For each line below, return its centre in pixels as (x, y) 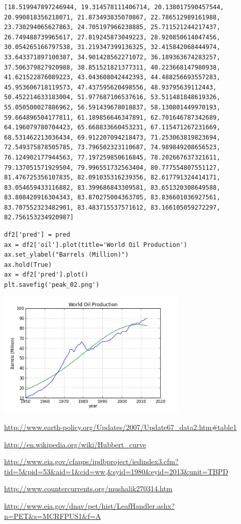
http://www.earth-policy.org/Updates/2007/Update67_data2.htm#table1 (120, 427)
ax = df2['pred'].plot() (46, 275)
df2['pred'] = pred (37, 235)
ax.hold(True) (28, 265)
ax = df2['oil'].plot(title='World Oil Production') (96, 245)
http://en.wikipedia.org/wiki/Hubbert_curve (75, 444)
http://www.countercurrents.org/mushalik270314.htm (88, 488)
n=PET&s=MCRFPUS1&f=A (52, 516)
